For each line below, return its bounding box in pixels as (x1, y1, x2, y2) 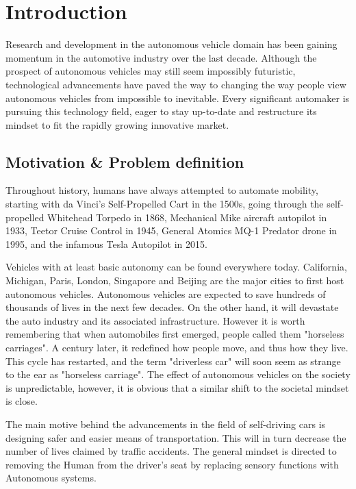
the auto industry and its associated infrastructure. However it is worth (5, 313, 305, 327)
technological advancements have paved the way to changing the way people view (5, 77, 346, 91)
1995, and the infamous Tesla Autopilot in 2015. (5, 236, 207, 251)
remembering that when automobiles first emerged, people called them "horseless (5, 327, 344, 341)
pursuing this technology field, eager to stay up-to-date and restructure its (5, 104, 317, 118)
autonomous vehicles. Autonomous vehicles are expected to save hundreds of (5, 286, 326, 301)
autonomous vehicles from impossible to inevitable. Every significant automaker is (5, 90, 350, 105)
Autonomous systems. (5, 471, 97, 485)
